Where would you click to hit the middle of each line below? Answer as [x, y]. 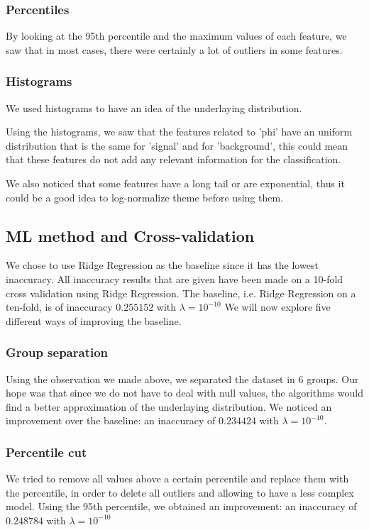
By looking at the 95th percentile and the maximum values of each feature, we [176, 36]
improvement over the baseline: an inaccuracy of [111, 420]
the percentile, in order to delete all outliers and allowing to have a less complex [180, 492]
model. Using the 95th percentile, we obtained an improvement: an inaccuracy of [181, 506]
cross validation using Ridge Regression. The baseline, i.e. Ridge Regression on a [181, 293]
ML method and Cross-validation [130, 235]
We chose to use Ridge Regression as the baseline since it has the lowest [162, 265]
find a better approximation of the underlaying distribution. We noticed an [169, 406]
